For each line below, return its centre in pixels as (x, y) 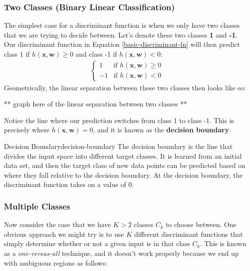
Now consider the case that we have (57, 224)
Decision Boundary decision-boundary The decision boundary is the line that (118, 146)
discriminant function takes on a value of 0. (69, 184)
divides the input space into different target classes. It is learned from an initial (123, 156)
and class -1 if (96, 54)
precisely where (27, 130)
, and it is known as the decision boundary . (162, 130)
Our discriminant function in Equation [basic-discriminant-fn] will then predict (122, 44)
